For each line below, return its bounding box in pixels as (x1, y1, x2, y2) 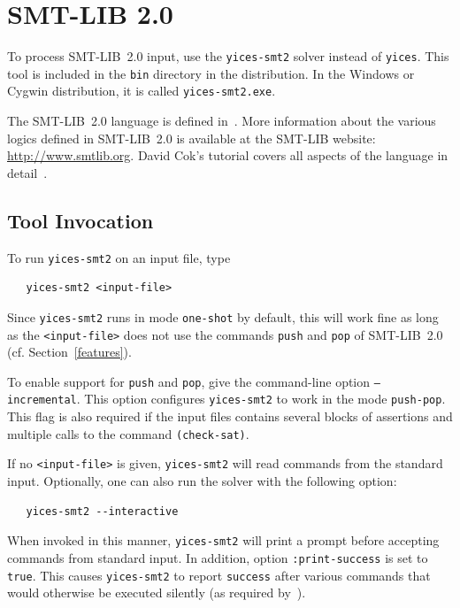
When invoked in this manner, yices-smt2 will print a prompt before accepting (7, 531, 440, 550)
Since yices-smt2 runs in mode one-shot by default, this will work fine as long (7, 307, 439, 326)
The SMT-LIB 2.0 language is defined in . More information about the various (7, 112, 436, 130)
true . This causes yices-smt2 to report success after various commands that (7, 566, 431, 584)
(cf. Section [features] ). (7, 342, 132, 361)
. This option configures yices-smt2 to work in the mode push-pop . (76, 389, 446, 408)
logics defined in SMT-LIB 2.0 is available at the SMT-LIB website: (7, 128, 376, 147)
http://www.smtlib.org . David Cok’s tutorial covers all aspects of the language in (7, 146, 448, 165)
